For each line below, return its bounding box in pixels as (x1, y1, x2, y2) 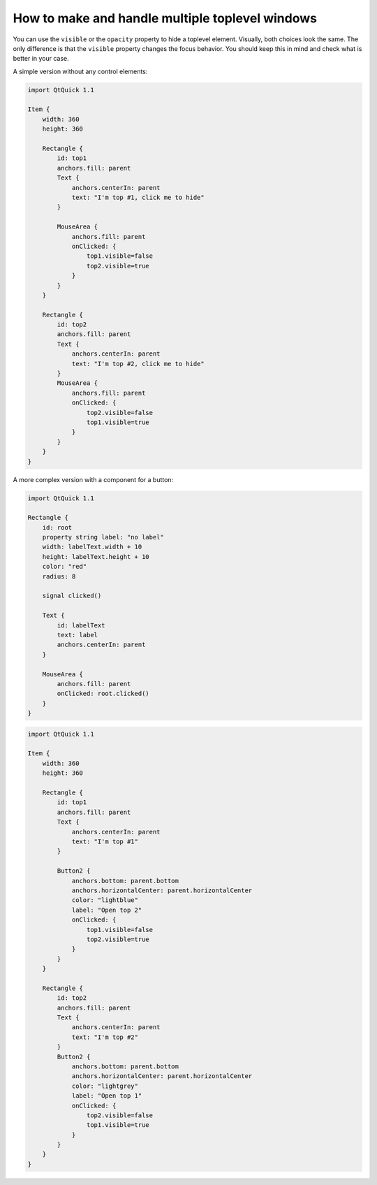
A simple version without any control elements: (13, 67, 148, 75)
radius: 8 (42, 572, 76, 580)
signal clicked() (42, 592, 102, 600)
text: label (57, 631, 98, 639)
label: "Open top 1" (71, 1092, 142, 1100)
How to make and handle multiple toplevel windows (13, 10, 318, 26)
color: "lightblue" (71, 896, 139, 904)
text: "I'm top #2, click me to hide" (71, 360, 205, 368)
